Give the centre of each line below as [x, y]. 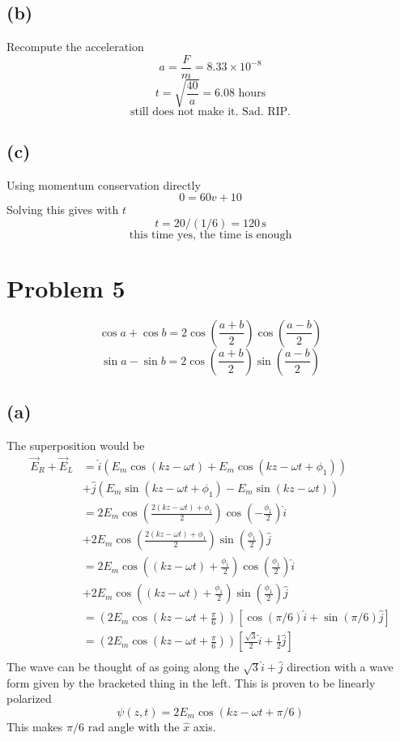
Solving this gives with [63, 210]
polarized [29, 698]
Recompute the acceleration [75, 47]
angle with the [144, 726]
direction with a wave [340, 667]
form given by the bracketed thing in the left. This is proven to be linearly [191, 682]
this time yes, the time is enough [211, 235]
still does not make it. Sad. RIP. [210, 112]
